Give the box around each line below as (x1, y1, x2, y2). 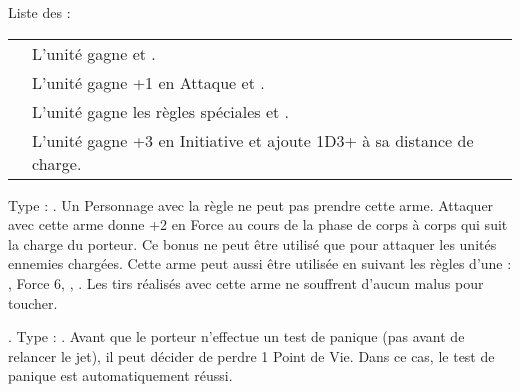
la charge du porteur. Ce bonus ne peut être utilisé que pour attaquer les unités (8, 233, 497, 254)
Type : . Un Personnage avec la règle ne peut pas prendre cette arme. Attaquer (8, 194, 494, 215)
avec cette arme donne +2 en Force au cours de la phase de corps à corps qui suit (8, 214, 508, 235)
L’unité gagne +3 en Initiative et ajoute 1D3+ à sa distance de (32, 128, 474, 152)
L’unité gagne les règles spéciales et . (32, 99, 290, 123)
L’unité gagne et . (32, 41, 156, 65)
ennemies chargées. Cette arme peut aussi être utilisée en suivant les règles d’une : (8, 253, 512, 274)
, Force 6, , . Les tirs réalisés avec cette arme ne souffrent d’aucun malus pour (8, 272, 484, 293)
